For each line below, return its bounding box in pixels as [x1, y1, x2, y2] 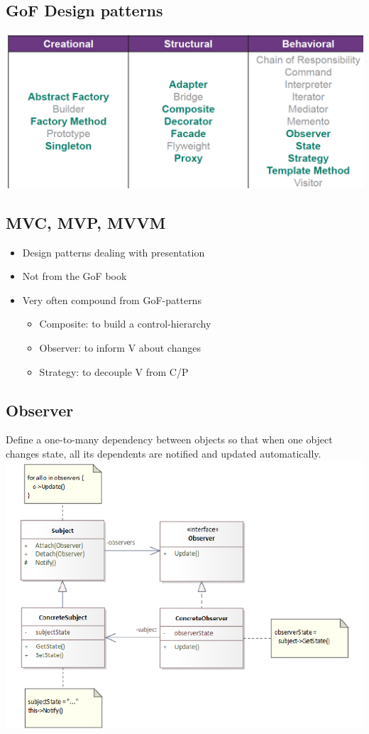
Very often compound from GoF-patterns [22, 292, 202, 307]
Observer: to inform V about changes [39, 340, 201, 355]
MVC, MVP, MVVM [6, 211, 166, 233]
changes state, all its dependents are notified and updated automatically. [6, 446, 321, 460]
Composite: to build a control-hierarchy [39, 316, 211, 331]
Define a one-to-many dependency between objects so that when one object [6, 432, 333, 447]
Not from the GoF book [22, 269, 127, 284]
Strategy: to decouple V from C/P [39, 364, 189, 379]
